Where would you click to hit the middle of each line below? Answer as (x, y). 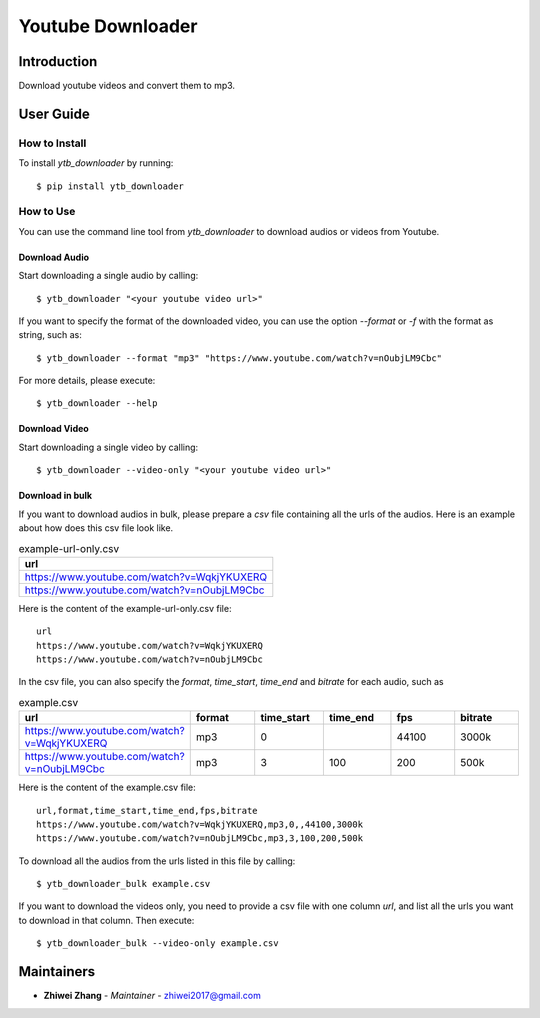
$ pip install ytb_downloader (110, 186)
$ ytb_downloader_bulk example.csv (123, 884)
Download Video (53, 429)
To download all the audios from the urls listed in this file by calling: (157, 861)
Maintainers (57, 971)
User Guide (54, 113)
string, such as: (50, 335)
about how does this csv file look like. (96, 528)
